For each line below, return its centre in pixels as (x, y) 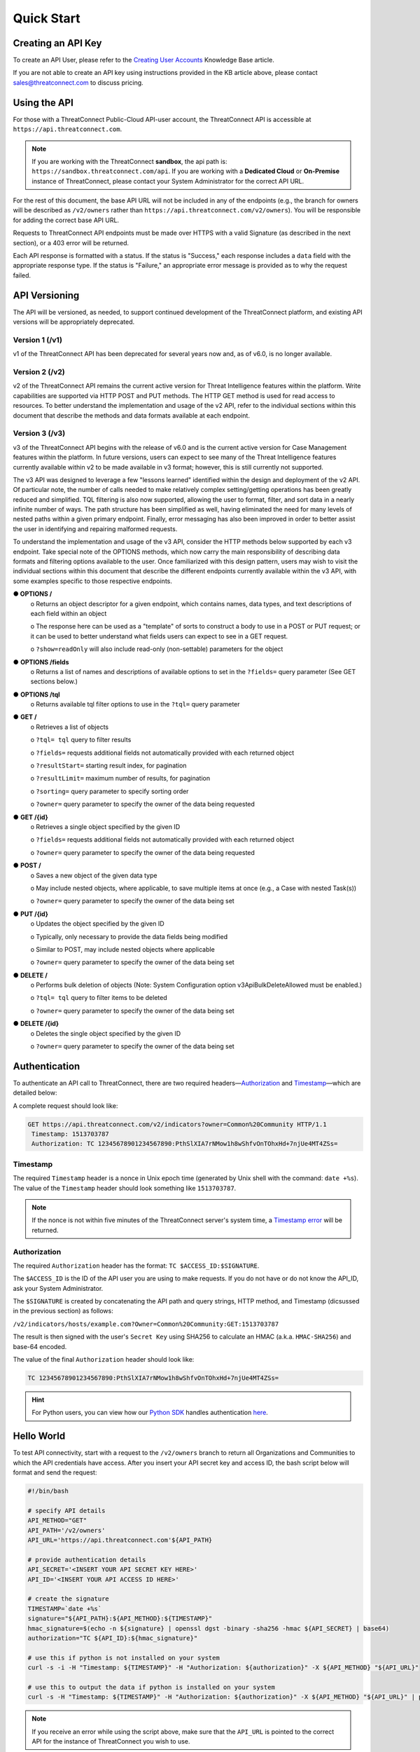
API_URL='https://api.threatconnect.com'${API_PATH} (120, 1540)
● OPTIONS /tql (36, 694)
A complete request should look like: (65, 1106)
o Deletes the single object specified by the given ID (106, 1033)
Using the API (43, 103)
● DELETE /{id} (36, 1024)
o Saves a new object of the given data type (94, 875)
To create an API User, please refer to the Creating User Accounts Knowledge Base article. (143, 60)
